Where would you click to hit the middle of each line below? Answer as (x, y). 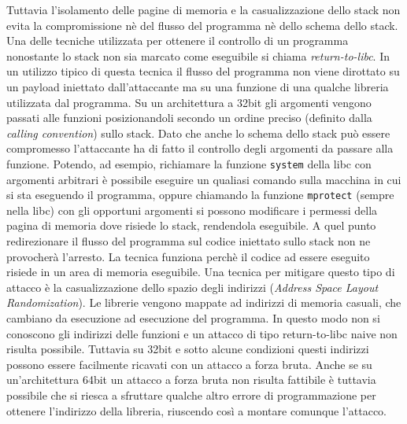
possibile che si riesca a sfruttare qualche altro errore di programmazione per (191, 395)
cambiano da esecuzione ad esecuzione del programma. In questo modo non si (193, 318)
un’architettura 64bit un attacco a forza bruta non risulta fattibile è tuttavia (191, 380)
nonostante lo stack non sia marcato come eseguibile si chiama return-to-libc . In (198, 55)
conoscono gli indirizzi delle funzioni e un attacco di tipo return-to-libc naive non (202, 333)
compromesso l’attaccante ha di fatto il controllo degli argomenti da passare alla (200, 148)
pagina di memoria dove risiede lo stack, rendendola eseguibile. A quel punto (191, 225)
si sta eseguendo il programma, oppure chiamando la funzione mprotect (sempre (200, 195)
